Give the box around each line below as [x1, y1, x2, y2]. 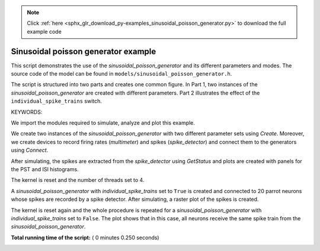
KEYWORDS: [11, 108, 43, 115]
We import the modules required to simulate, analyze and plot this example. [11, 119, 196, 126]
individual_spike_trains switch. [11, 97, 102, 105]
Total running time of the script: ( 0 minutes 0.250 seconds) [11, 234, 159, 241]
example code [27, 28, 62, 35]
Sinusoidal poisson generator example [11, 46, 156, 56]
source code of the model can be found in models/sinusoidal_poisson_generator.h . [11, 70, 232, 77]
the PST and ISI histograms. [11, 165, 79, 172]
